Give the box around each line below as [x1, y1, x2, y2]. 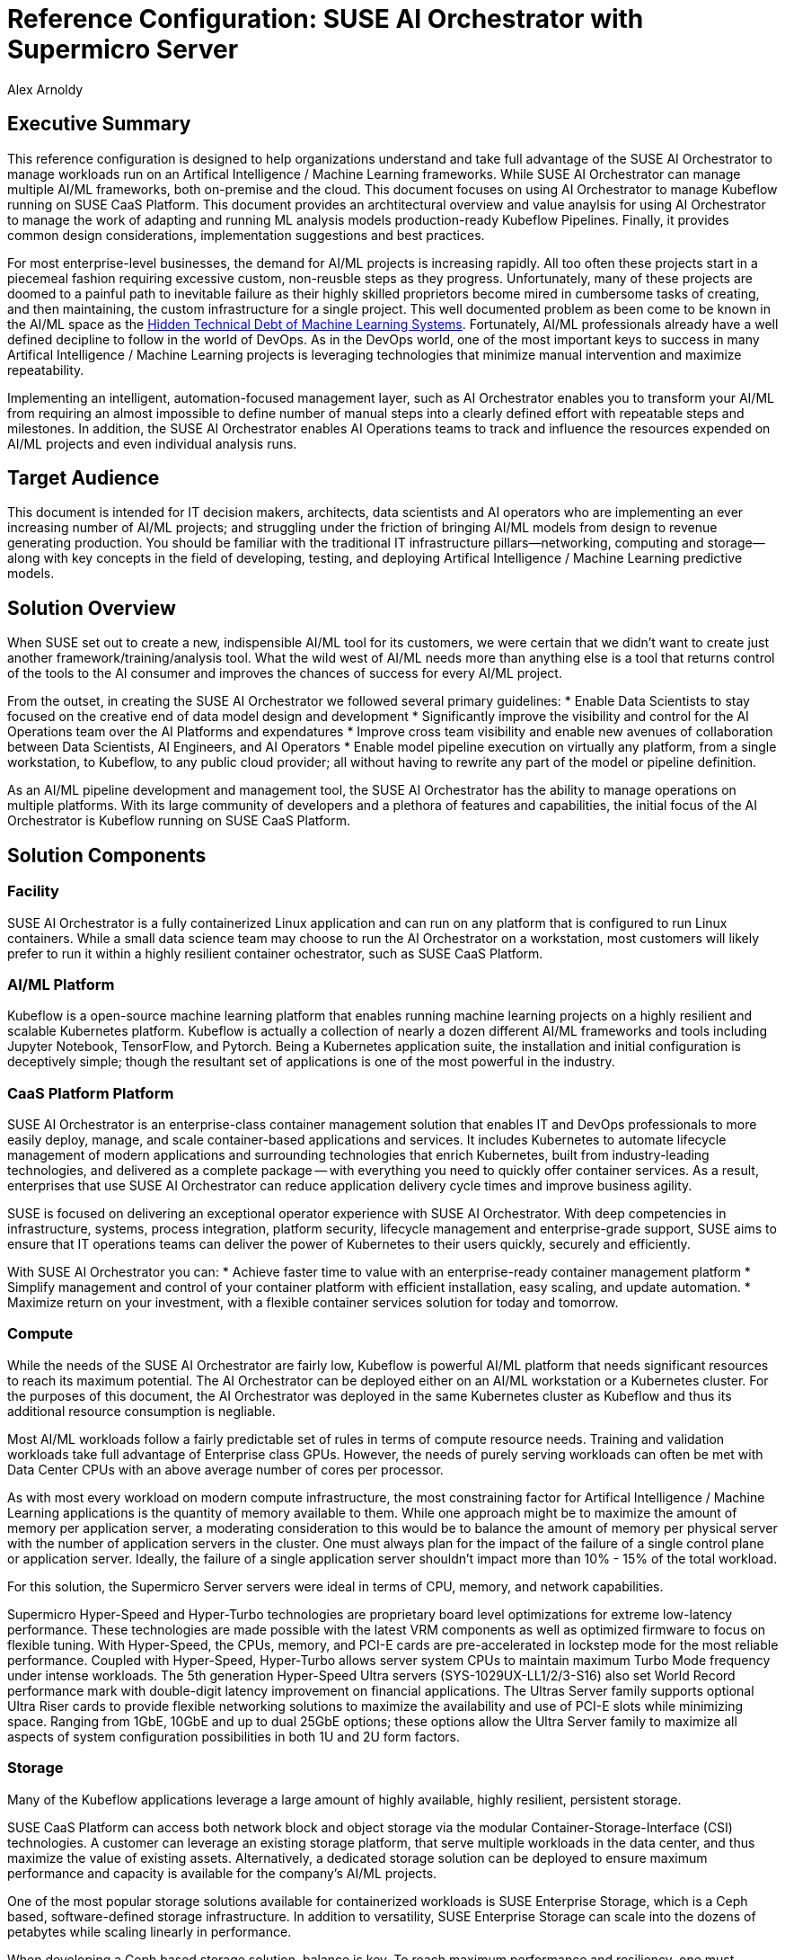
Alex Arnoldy [7, 81, 84, 97]
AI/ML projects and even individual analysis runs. [7, 435, 297, 451]
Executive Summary [7, 112, 191, 136]
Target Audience [7, 467, 160, 490]
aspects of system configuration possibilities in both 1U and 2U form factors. [7, 1728, 461, 1744]
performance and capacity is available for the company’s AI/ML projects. [7, 1865, 437, 1881]
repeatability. [7, 361, 84, 378]
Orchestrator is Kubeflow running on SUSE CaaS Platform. [7, 813, 350, 829]
